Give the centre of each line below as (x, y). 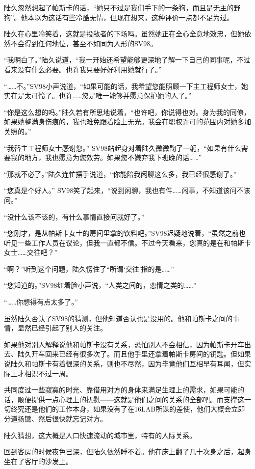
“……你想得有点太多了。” (41, 302)
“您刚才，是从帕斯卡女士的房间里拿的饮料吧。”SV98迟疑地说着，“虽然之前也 (125, 233)
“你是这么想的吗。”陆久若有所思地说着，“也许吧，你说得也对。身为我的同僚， (127, 112)
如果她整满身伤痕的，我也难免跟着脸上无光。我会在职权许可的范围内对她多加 (127, 122)
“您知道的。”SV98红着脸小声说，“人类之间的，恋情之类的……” (100, 285)
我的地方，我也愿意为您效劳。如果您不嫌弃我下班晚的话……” (106, 157)
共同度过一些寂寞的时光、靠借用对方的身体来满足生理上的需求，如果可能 (121, 390)
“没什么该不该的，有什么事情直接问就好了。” (74, 216)
